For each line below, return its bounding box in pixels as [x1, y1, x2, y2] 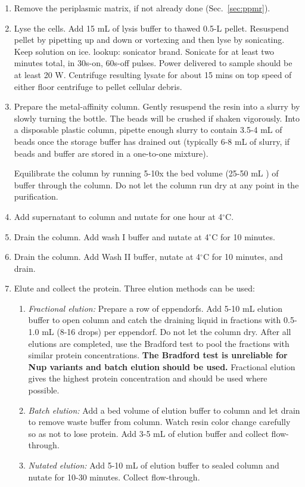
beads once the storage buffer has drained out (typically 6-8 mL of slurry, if [14, 135, 290, 147]
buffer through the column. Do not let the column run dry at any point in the [14, 178, 299, 191]
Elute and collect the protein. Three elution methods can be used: [14, 282, 255, 294]
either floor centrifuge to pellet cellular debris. [14, 80, 182, 92]
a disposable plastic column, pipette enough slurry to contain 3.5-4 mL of [14, 123, 282, 136]
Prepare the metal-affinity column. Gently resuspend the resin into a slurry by [14, 100, 300, 113]
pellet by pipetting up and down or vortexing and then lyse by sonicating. [14, 33, 285, 46]
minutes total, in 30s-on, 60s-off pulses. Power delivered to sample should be [14, 57, 292, 69]
